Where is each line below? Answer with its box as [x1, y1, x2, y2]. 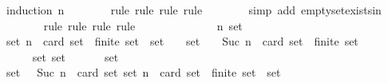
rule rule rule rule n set [43, 17, 243, 34]
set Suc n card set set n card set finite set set [6, 64, 281, 81]
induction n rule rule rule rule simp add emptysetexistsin [6, 2, 382, 18]
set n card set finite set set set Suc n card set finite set [6, 33, 358, 49]
